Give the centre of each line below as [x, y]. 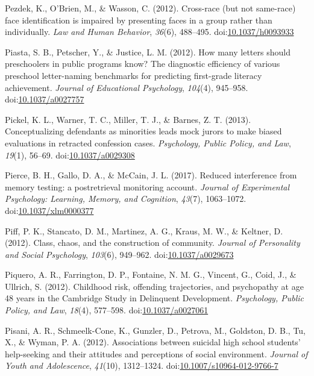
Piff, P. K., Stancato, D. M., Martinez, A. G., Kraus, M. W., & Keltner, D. [144, 230]
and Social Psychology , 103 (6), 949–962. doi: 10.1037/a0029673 [119, 254]
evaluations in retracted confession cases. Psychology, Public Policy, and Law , [148, 143]
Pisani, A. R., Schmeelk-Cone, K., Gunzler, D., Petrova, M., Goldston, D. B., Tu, [155, 330]
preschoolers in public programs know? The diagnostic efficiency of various [143, 64]
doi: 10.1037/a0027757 [45, 99]
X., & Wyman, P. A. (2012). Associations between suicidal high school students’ [153, 342]
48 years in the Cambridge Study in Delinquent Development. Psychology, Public [154, 298]
